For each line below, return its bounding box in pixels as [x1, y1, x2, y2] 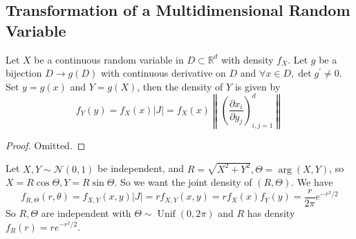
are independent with [41, 205, 131, 220]
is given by [234, 79, 281, 93]
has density [247, 205, 295, 220]
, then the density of [137, 79, 223, 93]
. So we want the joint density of [114, 175, 252, 189]
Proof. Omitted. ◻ [6, 137, 86, 152]
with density [221, 52, 274, 66]
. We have [291, 175, 333, 189]
